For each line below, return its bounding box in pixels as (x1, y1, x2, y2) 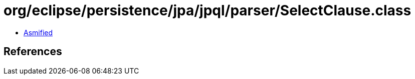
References (4, 45, 62, 58)
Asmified (24, 28, 53, 37)
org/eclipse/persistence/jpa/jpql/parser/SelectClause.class (4, 2, 411, 19)
